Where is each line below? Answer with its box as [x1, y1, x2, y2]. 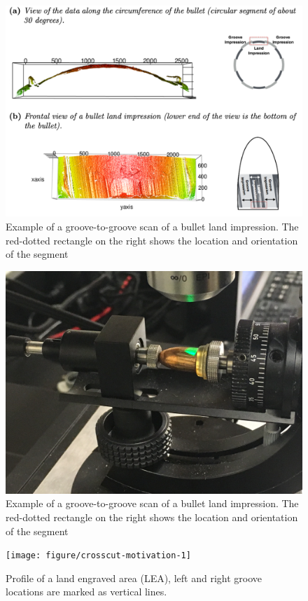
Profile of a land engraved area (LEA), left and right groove [6, 570, 262, 585]
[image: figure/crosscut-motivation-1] [6, 551, 191, 561]
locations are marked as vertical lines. [6, 584, 167, 599]
